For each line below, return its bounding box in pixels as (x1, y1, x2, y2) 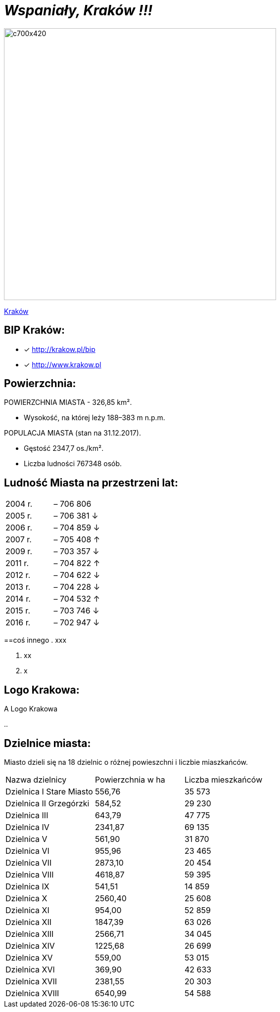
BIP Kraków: (4, 324, 65, 337)
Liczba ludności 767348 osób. (24, 459, 122, 468)
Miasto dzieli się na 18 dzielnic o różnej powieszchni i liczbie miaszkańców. (4, 757, 248, 766)
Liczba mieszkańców (184, 774, 263, 785)
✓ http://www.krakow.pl (24, 360, 101, 369)
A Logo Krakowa (4, 704, 58, 713)
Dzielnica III (5, 810, 48, 820)
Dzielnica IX (5, 881, 49, 891)
